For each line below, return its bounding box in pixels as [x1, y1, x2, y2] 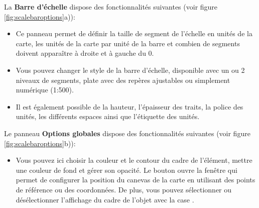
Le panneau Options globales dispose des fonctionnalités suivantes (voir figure [4, 128, 250, 138]
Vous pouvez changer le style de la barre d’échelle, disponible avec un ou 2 [16, 64, 245, 75]
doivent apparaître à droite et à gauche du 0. [16, 48, 154, 58]
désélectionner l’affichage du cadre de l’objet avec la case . [16, 194, 194, 204]
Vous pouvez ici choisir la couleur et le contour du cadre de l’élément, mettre [16, 155, 252, 165]
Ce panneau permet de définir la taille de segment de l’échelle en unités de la [16, 28, 252, 39]
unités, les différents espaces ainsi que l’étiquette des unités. [16, 111, 200, 122]
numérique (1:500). [16, 84, 74, 95]
